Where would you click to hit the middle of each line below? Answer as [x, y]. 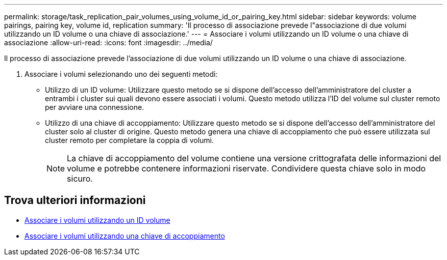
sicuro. [80, 179]
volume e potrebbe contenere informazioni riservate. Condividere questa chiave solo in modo [246, 168]
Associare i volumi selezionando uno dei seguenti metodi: [121, 74]
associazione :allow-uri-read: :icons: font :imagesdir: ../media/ [108, 42]
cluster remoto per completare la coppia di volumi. [130, 140]
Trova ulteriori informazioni [75, 200]
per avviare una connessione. [95, 107]
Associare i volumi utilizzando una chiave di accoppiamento [125, 236]
